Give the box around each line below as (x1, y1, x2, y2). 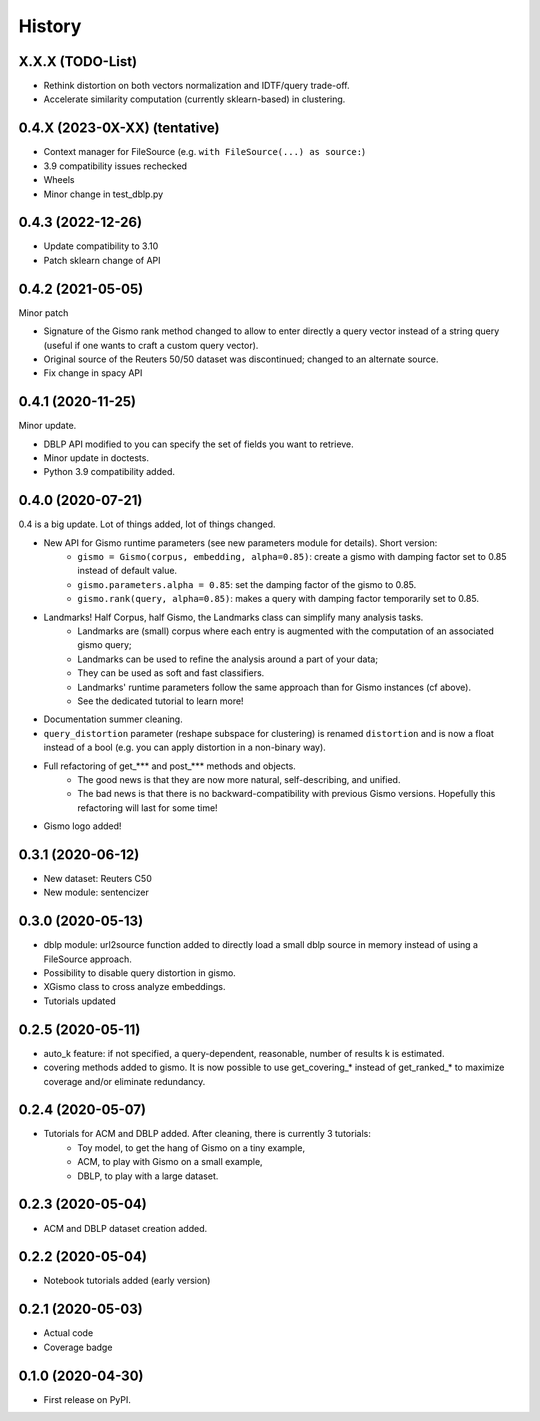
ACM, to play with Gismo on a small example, (77, 1156, 264, 1168)
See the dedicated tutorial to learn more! (77, 695, 244, 707)
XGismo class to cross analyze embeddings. (43, 981, 226, 993)
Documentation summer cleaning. (43, 713, 184, 725)
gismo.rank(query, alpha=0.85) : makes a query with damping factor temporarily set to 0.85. (77, 593, 480, 605)
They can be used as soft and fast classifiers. (77, 667, 265, 679)
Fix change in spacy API (43, 367, 143, 379)
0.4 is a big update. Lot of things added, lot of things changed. (18, 518, 276, 530)
